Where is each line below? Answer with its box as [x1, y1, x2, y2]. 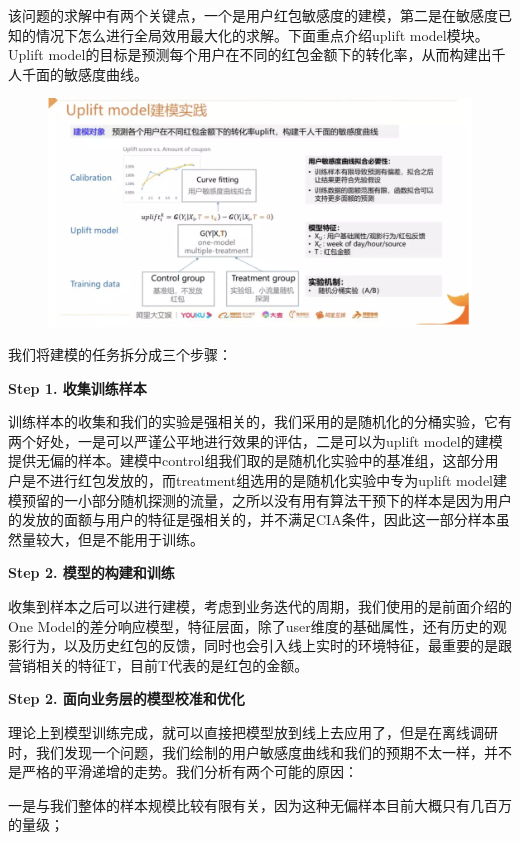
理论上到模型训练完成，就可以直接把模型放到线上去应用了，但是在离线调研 [8, 722, 498, 743]
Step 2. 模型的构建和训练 [8, 562, 175, 583]
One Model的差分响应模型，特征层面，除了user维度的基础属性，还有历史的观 [8, 615, 507, 636]
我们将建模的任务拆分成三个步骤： [8, 344, 232, 365]
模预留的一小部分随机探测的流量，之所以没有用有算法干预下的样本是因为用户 [8, 489, 512, 510]
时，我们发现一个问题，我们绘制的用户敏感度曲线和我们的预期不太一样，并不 [8, 741, 512, 762]
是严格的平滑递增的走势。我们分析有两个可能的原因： [8, 761, 358, 782]
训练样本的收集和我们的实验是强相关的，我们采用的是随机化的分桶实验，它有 [8, 411, 512, 432]
